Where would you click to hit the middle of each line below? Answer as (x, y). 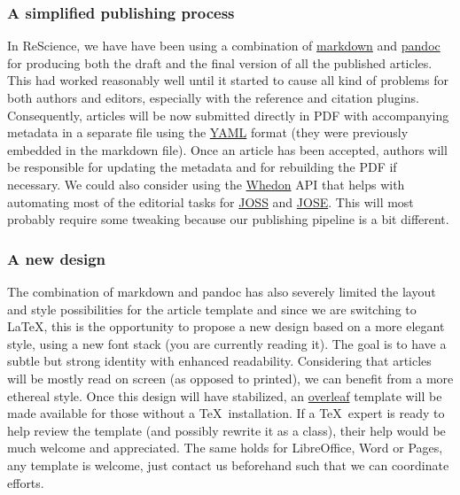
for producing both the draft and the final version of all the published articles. (220, 62)
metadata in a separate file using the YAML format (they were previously (208, 132)
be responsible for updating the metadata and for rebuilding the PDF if (202, 167)
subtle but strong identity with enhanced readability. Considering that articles (219, 361)
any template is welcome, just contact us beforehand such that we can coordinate (228, 464)
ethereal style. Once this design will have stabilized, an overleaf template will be (225, 395)
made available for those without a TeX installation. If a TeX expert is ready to (226, 413)
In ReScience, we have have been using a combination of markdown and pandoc (224, 46)
